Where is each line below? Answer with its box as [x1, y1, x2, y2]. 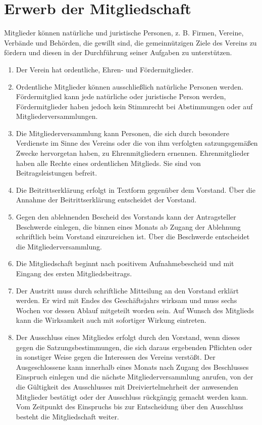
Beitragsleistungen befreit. [16, 167, 97, 178]
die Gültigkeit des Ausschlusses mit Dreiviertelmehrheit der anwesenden [16, 381, 238, 392]
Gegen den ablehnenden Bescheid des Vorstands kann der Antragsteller [16, 211, 236, 222]
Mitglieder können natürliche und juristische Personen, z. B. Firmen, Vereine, [4, 27, 244, 38]
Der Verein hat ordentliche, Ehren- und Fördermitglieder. [16, 64, 194, 74]
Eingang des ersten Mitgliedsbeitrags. [16, 268, 132, 278]
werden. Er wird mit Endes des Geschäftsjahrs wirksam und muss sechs [16, 295, 237, 306]
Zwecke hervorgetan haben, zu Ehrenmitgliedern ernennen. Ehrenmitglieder [16, 148, 250, 158]
